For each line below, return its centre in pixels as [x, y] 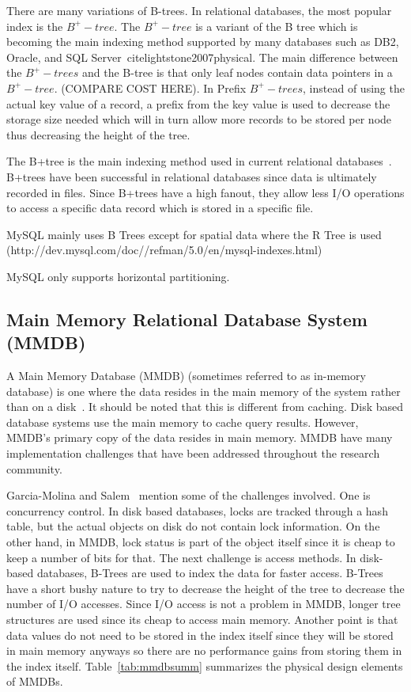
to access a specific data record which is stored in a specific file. [160, 208]
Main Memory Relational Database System [187, 319]
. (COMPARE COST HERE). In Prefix [150, 87]
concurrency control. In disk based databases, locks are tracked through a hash [197, 510]
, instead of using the [354, 87]
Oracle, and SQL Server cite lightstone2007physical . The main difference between [202, 57]
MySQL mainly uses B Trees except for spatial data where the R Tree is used [194, 234]
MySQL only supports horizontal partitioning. [118, 276]
